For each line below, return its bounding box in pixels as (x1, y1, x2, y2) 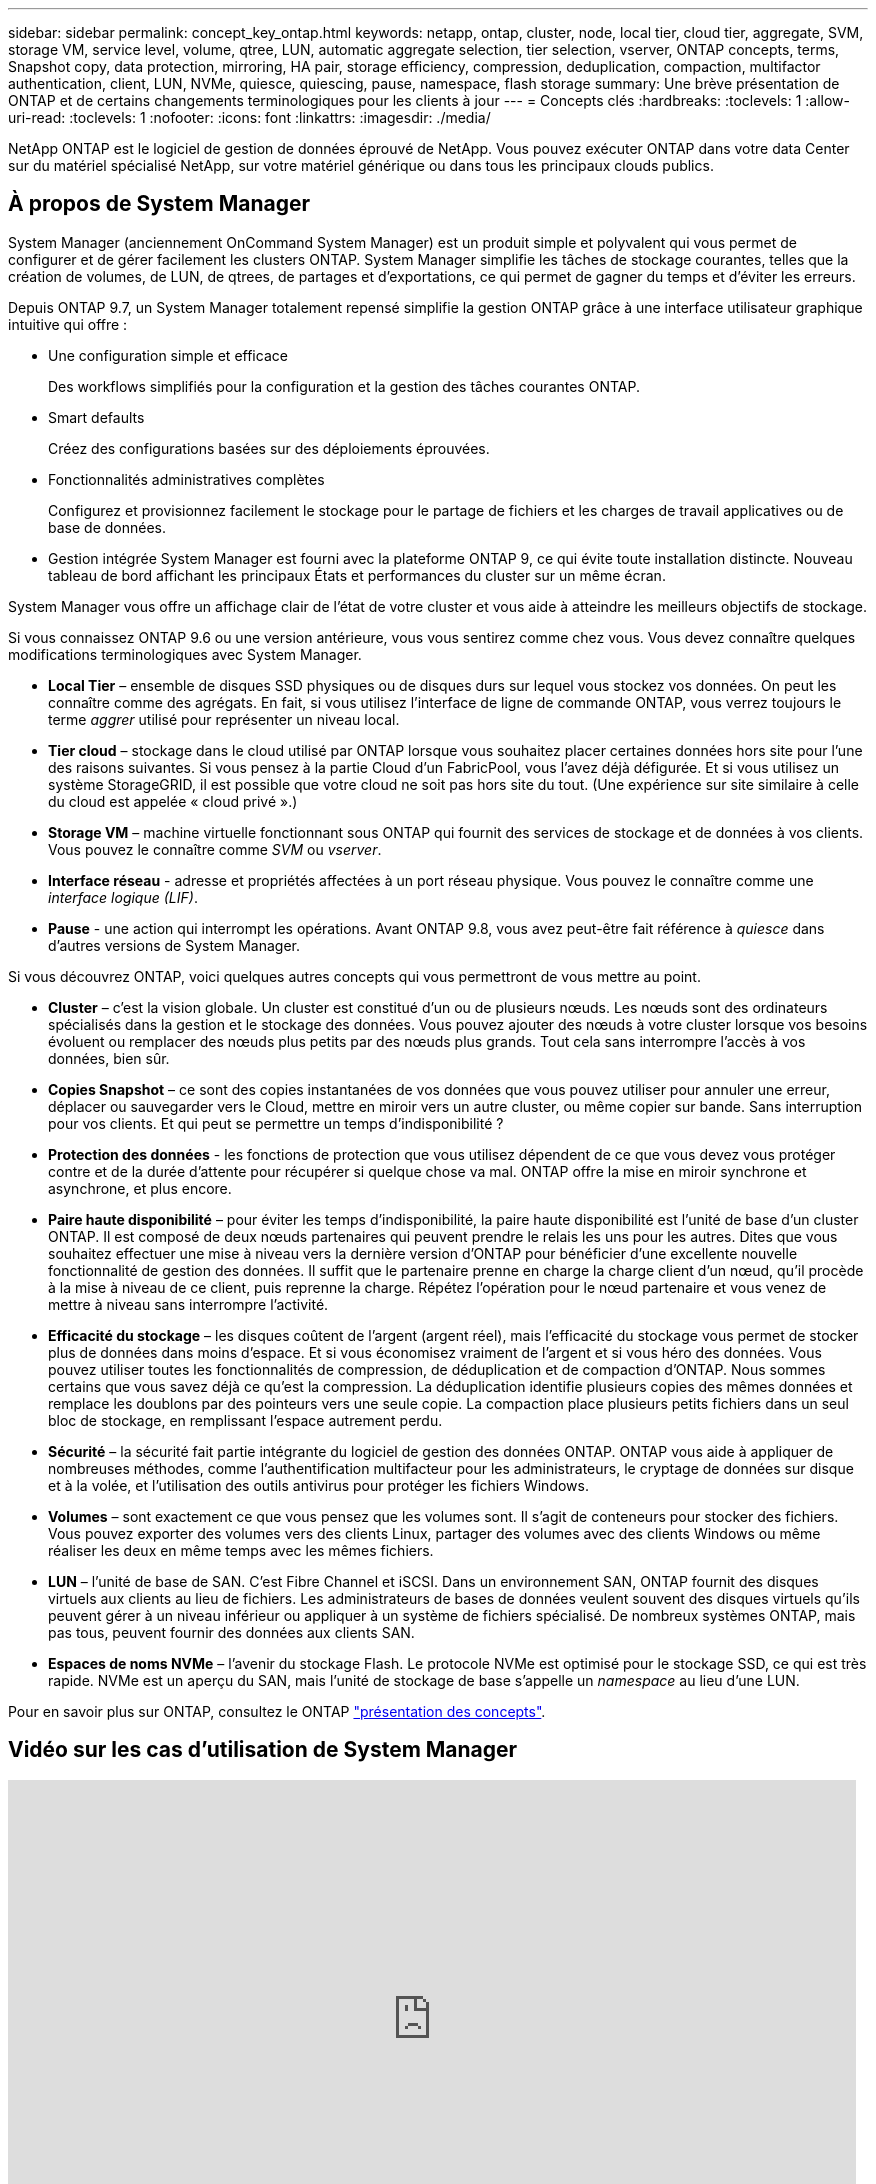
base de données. (48, 518, 166, 536)
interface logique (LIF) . (48, 888, 198, 906)
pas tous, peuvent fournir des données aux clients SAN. (48, 1623, 415, 1641)
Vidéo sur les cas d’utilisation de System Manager (8, 1737, 518, 1763)
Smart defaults (48, 408, 145, 426)
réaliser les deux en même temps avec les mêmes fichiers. (48, 1541, 434, 1559)
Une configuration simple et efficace (48, 346, 288, 364)
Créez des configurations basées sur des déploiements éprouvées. (48, 439, 490, 457)
